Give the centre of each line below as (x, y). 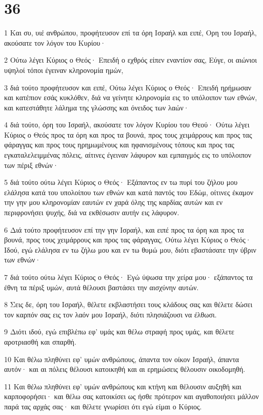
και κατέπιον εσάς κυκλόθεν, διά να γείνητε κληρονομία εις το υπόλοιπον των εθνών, (131, 97)
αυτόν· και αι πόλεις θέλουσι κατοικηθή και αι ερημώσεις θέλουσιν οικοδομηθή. (125, 369)
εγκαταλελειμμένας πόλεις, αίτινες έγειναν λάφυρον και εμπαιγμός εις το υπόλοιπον (128, 155)
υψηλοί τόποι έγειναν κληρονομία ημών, (64, 70)
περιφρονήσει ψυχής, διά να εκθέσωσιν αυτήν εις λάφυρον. (92, 212)
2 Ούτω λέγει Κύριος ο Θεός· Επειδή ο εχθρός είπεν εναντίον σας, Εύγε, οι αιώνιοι (130, 60)
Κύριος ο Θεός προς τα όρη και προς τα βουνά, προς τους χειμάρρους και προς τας (128, 134)
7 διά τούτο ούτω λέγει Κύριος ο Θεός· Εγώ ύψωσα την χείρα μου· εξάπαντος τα (128, 277)
